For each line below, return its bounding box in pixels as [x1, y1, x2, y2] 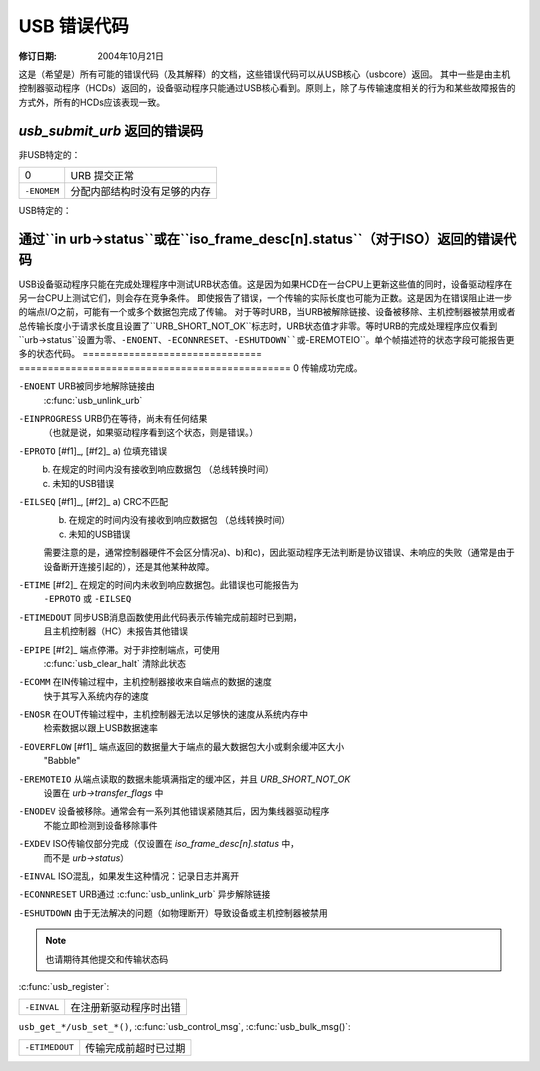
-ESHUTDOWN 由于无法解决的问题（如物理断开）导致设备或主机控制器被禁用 [18, 906, 329, 919]
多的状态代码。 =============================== [18, 348, 263, 360]
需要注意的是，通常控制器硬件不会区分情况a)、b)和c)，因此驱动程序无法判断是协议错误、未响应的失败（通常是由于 [43, 546, 515, 559]
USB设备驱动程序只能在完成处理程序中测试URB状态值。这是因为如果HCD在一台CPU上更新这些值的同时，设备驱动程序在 [18, 278, 513, 290]
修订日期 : [18, 50, 57, 62]
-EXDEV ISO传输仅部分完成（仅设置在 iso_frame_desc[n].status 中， [18, 838, 300, 850]
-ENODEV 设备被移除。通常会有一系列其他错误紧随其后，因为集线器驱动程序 [18, 805, 330, 817]
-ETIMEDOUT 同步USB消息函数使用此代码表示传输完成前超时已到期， [18, 611, 302, 623]
